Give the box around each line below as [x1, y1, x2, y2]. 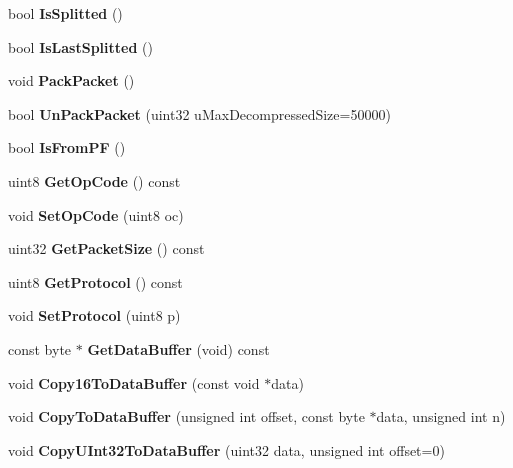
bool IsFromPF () [8, 137, 126, 158]
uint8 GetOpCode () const [8, 170, 181, 191]
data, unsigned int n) [376, 406, 506, 427]
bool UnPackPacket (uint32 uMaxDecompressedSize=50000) [8, 103, 391, 124]
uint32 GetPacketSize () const [8, 238, 205, 259]
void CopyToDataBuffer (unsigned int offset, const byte [8, 406, 365, 427]
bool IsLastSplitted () [8, 36, 153, 57]
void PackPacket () [8, 70, 135, 91]
